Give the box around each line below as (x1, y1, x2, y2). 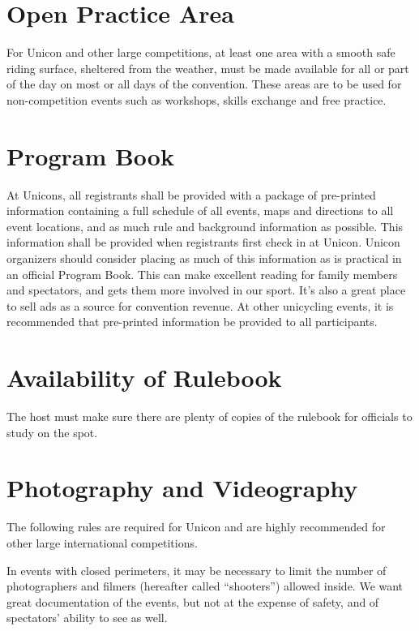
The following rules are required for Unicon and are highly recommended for (6, 518, 386, 535)
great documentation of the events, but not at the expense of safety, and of (6, 593, 379, 610)
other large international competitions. (6, 534, 198, 551)
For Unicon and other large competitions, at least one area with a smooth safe (6, 44, 395, 61)
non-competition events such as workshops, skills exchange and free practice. (6, 91, 387, 108)
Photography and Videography (6, 471, 358, 504)
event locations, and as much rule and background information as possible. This (6, 217, 404, 234)
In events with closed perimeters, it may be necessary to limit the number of (6, 561, 387, 578)
